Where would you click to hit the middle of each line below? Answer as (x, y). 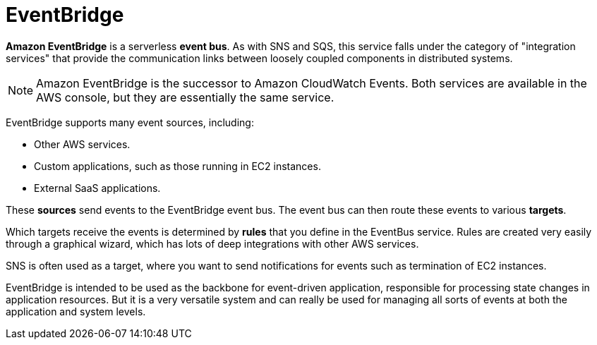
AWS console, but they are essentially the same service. (185, 97)
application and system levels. (76, 311)
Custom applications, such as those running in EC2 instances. (177, 166)
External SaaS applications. (97, 188)
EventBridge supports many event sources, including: (130, 122)
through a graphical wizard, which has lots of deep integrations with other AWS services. (212, 243)
